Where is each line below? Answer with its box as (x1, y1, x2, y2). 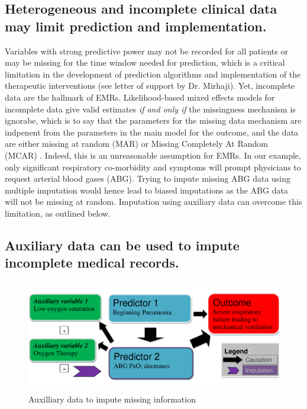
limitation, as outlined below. (5, 207, 111, 219)
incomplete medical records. (5, 253, 179, 272)
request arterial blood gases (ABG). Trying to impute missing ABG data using (5, 172, 291, 185)
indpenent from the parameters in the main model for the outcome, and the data (5, 125, 299, 138)
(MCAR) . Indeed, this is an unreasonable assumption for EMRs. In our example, (5, 149, 301, 161)
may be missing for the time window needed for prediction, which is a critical (5, 56, 285, 69)
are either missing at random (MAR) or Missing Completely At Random (5, 137, 268, 150)
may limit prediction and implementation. (5, 17, 267, 35)
